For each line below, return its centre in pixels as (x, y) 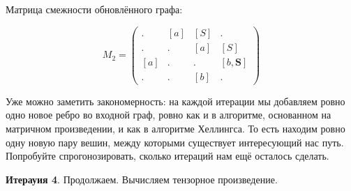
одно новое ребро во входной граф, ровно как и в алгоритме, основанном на (169, 115)
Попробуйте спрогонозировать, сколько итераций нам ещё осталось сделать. (167, 156)
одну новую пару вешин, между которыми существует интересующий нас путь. (175, 142)
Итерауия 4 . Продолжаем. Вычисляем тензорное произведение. (142, 179)
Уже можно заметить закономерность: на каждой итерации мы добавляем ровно (175, 101)
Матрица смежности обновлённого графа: (94, 9)
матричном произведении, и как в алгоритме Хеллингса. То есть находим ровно (175, 128)
